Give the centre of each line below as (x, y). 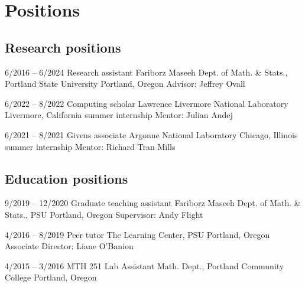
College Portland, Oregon (51, 277)
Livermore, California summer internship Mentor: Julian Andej (119, 115)
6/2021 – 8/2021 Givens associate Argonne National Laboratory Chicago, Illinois (151, 134)
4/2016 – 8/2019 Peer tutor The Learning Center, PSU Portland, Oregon (137, 234)
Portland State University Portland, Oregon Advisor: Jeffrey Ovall (125, 84)
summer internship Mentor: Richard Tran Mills (90, 146)
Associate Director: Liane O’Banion (69, 246)
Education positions (66, 178)
